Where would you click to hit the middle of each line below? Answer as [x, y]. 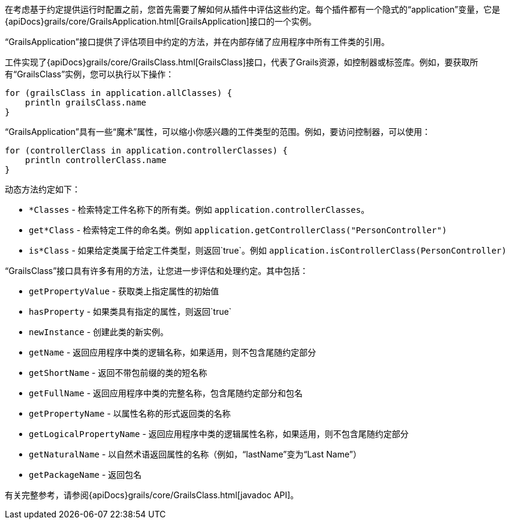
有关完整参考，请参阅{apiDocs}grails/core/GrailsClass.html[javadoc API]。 [152, 495]
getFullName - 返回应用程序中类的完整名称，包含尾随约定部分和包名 [166, 393]
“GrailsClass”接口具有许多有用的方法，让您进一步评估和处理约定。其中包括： [157, 271]
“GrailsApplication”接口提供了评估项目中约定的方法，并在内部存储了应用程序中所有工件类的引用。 [197, 42]
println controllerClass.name [96, 160]
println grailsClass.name [86, 103]
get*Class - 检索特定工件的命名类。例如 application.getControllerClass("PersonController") [238, 230]
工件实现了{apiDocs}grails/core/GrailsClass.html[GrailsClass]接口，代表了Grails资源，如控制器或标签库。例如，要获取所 [242, 62]
